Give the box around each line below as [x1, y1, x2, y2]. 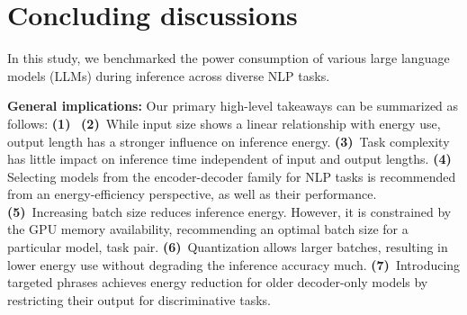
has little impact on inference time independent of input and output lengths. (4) [7, 149, 452, 168]
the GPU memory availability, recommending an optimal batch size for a [7, 220, 409, 238]
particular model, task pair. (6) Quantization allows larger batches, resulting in [7, 238, 448, 256]
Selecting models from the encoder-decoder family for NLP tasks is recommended [7, 166, 456, 185]
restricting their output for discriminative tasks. [7, 290, 271, 309]
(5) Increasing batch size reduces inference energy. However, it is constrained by [7, 202, 452, 220]
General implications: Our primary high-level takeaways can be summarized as [7, 96, 459, 115]
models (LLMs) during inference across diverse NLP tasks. [7, 66, 330, 85]
